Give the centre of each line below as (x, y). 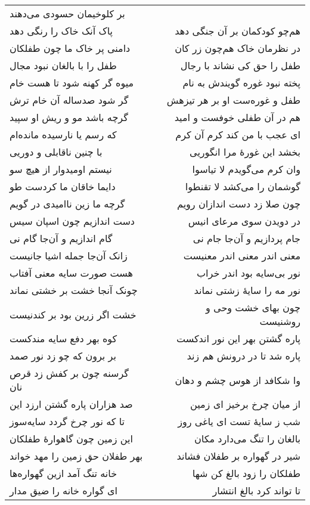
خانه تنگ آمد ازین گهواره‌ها (63, 473)
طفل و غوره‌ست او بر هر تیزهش (233, 100)
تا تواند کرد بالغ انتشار (256, 490)
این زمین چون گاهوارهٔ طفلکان (71, 439)
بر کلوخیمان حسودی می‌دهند (67, 13)
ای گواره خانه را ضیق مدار (63, 490)
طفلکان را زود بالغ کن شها (246, 473)
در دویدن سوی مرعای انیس (244, 221)
